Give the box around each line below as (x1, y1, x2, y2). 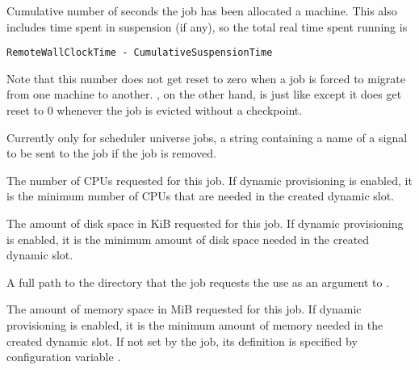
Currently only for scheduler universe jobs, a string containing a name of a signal (6, 128, 408, 145)
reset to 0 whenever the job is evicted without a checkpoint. (6, 102, 303, 119)
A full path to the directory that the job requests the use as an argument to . (6, 273, 390, 290)
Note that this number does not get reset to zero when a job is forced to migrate (6, 69, 405, 86)
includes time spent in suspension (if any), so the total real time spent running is (6, 18, 408, 35)
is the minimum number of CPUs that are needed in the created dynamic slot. (6, 187, 395, 204)
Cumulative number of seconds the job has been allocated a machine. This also (6, 2, 397, 19)
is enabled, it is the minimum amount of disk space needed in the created (6, 230, 370, 247)
